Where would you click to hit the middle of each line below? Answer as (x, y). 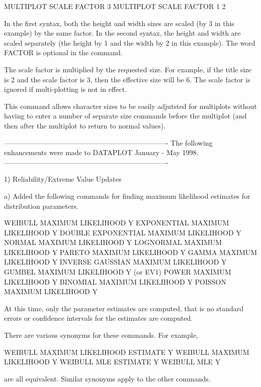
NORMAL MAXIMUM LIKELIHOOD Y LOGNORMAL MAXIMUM (113, 242)
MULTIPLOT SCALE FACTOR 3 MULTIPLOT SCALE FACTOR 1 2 (115, 6)
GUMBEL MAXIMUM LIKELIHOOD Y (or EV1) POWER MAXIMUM (118, 272)
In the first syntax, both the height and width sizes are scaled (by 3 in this (119, 23)
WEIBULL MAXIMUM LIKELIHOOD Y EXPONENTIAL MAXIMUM (117, 223)
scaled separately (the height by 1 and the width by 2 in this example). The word (130, 42)
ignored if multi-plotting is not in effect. (65, 89)
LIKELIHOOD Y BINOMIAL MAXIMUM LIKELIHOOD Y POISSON (115, 281)
